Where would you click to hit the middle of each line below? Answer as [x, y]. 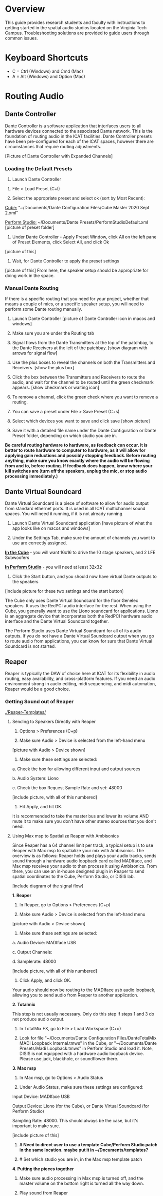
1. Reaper [22, 896]
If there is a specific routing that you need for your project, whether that [77, 299]
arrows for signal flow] [35, 353]
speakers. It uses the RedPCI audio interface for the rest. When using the [78, 606]
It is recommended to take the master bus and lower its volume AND [81, 816]
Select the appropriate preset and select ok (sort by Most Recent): [78, 198]
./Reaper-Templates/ [26, 712]
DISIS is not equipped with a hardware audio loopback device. [82, 1054]
